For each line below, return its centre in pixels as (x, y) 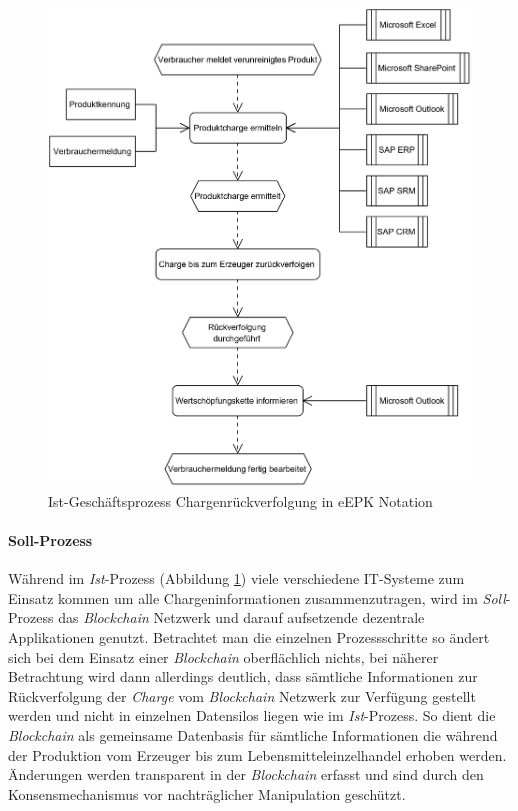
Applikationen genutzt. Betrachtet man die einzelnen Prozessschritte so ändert (249, 637)
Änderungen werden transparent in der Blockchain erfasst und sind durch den (246, 774)
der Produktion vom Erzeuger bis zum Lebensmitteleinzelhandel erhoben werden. (257, 754)
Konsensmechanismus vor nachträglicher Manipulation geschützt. (207, 793)
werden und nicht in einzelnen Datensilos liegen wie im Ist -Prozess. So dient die (252, 715)
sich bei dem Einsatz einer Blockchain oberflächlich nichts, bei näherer (223, 656)
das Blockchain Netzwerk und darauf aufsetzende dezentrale (241, 617)
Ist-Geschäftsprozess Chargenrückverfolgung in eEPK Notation (240, 500)
